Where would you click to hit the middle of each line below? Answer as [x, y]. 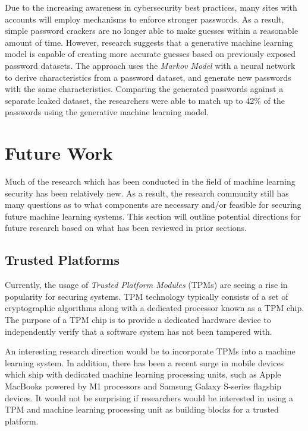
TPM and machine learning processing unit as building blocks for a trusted [142, 409]
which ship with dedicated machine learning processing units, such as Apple [143, 374]
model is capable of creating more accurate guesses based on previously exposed [150, 54]
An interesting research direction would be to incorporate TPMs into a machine [150, 351]
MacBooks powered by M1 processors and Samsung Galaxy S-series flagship [143, 386]
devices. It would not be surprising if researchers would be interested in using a [149, 397]
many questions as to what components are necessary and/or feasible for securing [153, 205]
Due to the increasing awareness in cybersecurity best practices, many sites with [151, 7]
